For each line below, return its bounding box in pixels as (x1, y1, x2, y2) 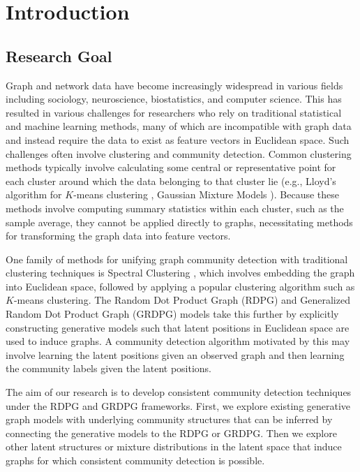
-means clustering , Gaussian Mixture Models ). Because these (73, 187, 339, 202)
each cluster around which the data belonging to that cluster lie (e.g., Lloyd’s (6, 173, 336, 188)
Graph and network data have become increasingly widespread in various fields (6, 78, 343, 92)
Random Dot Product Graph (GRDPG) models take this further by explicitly (6, 307, 339, 321)
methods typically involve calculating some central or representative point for (6, 160, 336, 175)
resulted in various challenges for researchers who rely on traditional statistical (6, 105, 342, 119)
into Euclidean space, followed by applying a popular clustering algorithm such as (6, 279, 355, 293)
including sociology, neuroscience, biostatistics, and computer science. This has (6, 91, 342, 106)
